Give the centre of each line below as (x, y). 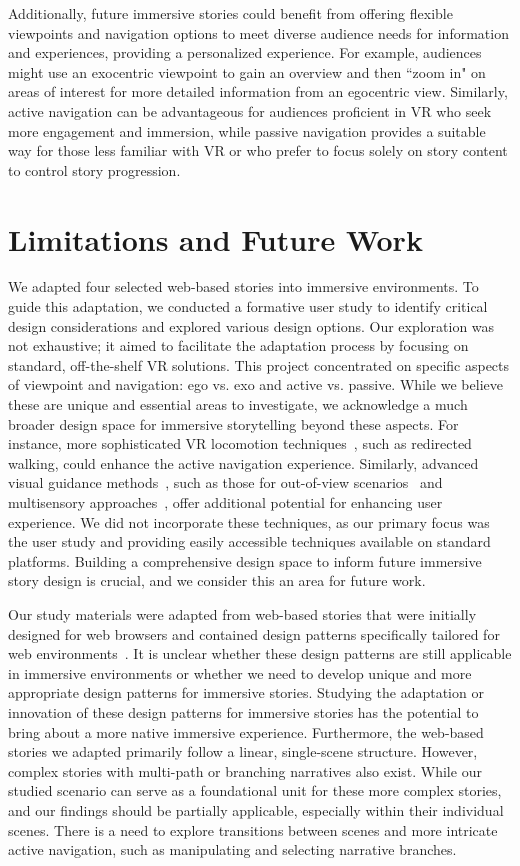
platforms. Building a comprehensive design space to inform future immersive (245, 560)
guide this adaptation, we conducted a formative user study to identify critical (248, 306)
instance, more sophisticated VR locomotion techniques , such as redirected (240, 443)
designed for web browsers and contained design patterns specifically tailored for (254, 633)
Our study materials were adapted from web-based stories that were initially (242, 613)
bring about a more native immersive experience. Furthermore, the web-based (246, 731)
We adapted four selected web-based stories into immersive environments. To (243, 286)
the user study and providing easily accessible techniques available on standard (249, 541)
